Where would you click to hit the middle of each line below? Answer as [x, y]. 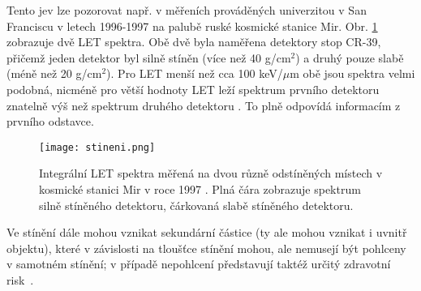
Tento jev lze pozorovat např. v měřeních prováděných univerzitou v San [187, 10]
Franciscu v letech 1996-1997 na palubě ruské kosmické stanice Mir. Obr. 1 [192, 26]
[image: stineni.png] [97, 147]
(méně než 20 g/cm [54, 73]
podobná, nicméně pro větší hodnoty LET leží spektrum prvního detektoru [193, 89]
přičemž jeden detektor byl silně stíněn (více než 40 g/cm [149, 57]
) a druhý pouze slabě [350, 57]
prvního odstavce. [50, 121]
